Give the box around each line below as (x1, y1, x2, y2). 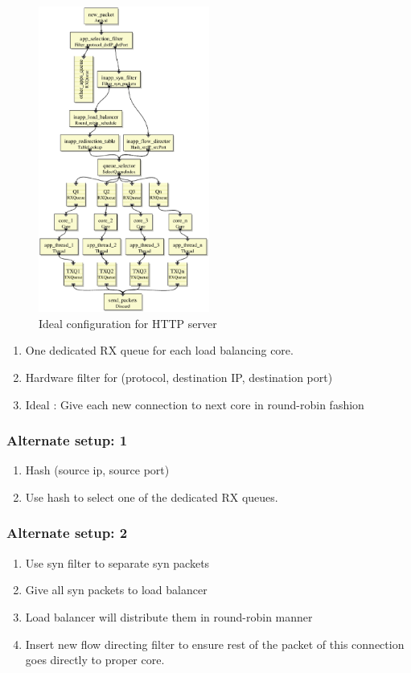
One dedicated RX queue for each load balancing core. (25, 342, 294, 359)
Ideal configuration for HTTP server (39, 314, 217, 331)
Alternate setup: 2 (6, 523, 128, 543)
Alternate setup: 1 (6, 430, 128, 450)
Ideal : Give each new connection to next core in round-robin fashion (25, 396, 364, 412)
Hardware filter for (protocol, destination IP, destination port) (25, 368, 333, 385)
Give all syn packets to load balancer (25, 581, 208, 598)
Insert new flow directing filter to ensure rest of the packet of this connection (25, 635, 405, 652)
